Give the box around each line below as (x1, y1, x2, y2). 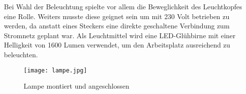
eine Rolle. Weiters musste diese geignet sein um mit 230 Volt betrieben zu (4, 11, 230, 21)
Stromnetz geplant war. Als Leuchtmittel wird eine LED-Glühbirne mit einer (4, 30, 236, 40)
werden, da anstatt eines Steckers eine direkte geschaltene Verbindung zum (4, 21, 230, 31)
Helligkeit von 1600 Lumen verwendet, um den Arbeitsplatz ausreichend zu (4, 40, 230, 50)
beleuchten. (4, 49, 38, 59)
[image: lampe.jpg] (24, 67, 87, 74)
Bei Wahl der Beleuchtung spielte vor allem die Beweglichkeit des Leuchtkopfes (4, 1, 243, 11)
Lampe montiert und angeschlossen (24, 81, 129, 91)
